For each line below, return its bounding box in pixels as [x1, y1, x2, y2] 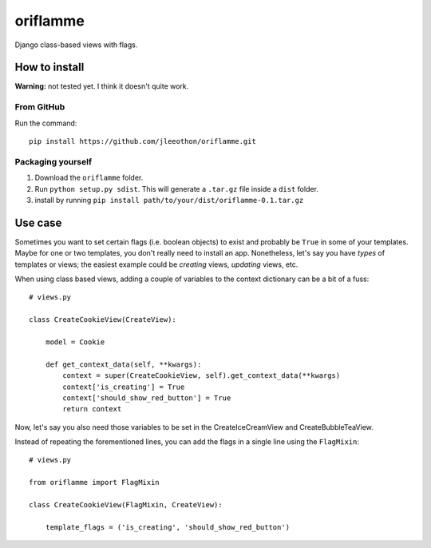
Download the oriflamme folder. [34, 173, 144, 183]
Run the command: [14, 118, 77, 128]
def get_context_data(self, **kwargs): [45, 359, 202, 369]
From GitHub [14, 101, 65, 113]
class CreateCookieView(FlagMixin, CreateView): [29, 500, 223, 510]
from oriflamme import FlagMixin [29, 478, 160, 487]
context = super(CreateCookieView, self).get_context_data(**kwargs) [62, 371, 341, 380]
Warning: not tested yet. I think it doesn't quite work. [14, 81, 189, 91]
